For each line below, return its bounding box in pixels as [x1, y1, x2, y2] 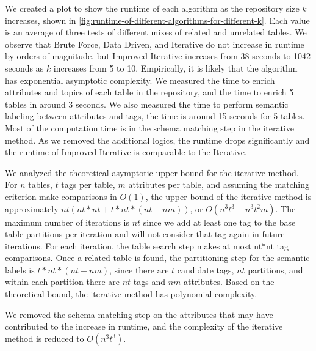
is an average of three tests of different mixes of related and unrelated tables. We [5, 26, 307, 39]
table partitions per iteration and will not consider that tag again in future [5, 227, 285, 240]
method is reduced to [5, 331, 84, 344]
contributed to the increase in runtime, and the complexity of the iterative [5, 320, 283, 333]
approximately [5, 202, 59, 215]
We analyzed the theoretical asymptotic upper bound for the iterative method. [5, 166, 299, 179]
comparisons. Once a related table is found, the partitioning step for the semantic [5, 251, 310, 264]
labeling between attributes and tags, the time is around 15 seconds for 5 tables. [5, 109, 305, 122]
